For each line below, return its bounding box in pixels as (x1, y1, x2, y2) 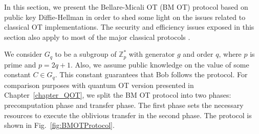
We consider (4, 49, 42, 59)
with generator (128, 49, 175, 59)
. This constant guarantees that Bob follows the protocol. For (55, 69, 248, 80)
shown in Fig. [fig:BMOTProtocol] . (4, 120, 115, 130)
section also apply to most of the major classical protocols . (4, 31, 190, 42)
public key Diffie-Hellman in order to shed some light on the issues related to (4, 11, 246, 22)
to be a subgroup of (55, 49, 117, 59)
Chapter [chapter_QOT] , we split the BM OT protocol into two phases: (4, 90, 231, 100)
